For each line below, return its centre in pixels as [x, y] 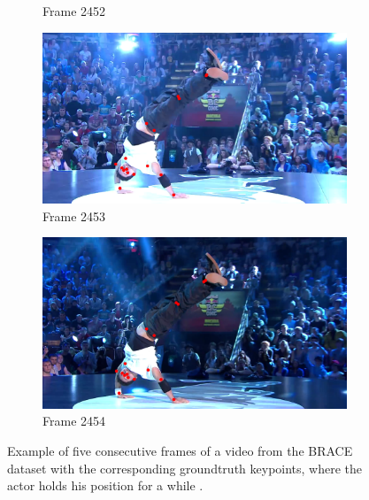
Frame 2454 [74, 421]
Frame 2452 [74, 11]
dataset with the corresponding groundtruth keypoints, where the [185, 468]
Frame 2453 [74, 215]
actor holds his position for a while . [105, 485]
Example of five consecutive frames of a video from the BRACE [180, 450]
